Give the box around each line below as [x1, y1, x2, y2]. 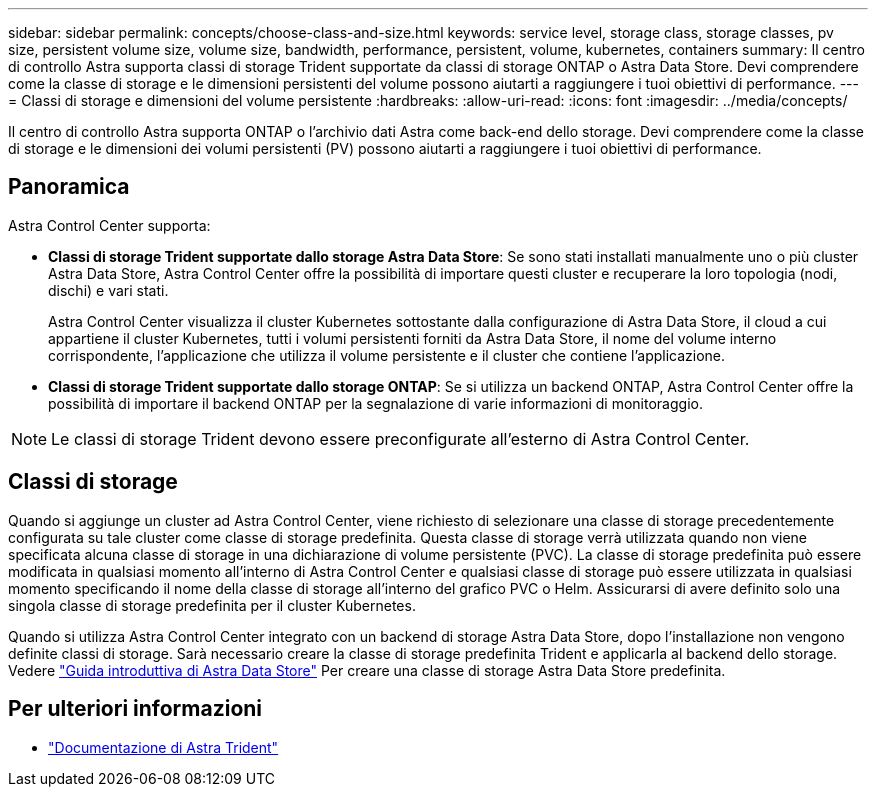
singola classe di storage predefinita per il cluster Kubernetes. [8, 596, 416, 614]
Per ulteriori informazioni [8, 696, 263, 722]
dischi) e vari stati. [48, 281, 169, 299]
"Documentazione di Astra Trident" [48, 738, 279, 756]
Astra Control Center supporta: [8, 216, 211, 234]
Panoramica [8, 174, 130, 200]
